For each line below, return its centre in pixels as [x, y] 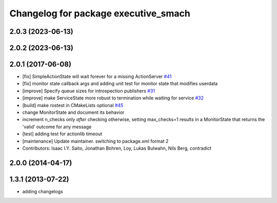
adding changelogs [43, 191]
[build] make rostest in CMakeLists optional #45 [73, 105]
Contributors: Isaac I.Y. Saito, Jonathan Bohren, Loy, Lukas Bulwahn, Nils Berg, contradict [117, 148]
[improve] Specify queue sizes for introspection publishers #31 [89, 91]
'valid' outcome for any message [57, 127]
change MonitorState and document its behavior [73, 112]
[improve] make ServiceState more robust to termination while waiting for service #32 [113, 98]
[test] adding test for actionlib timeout [62, 134]
